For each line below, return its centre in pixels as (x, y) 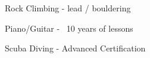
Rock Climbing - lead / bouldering (68, 8)
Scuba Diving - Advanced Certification (75, 48)
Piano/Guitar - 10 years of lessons (69, 28)
